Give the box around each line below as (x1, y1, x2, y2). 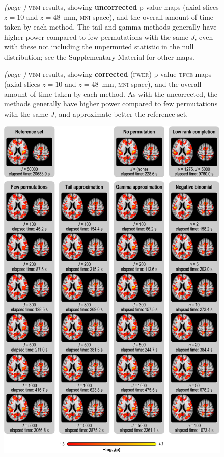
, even (194, 31, 213, 42)
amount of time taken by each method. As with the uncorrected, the (4, 88, 217, 99)
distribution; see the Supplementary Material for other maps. (4, 51, 194, 62)
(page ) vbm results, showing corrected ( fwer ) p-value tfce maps (4, 68, 212, 79)
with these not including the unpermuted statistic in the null (4, 41, 194, 52)
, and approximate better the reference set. (54, 108, 188, 119)
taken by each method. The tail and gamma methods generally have (4, 21, 217, 32)
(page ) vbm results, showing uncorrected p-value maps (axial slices (4, 2, 219, 12)
